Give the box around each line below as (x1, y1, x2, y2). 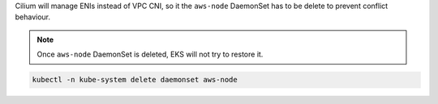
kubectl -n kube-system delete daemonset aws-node (32, 75, 238, 85)
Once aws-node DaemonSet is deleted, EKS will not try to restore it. (36, 49, 264, 60)
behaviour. (15, 12, 51, 22)
